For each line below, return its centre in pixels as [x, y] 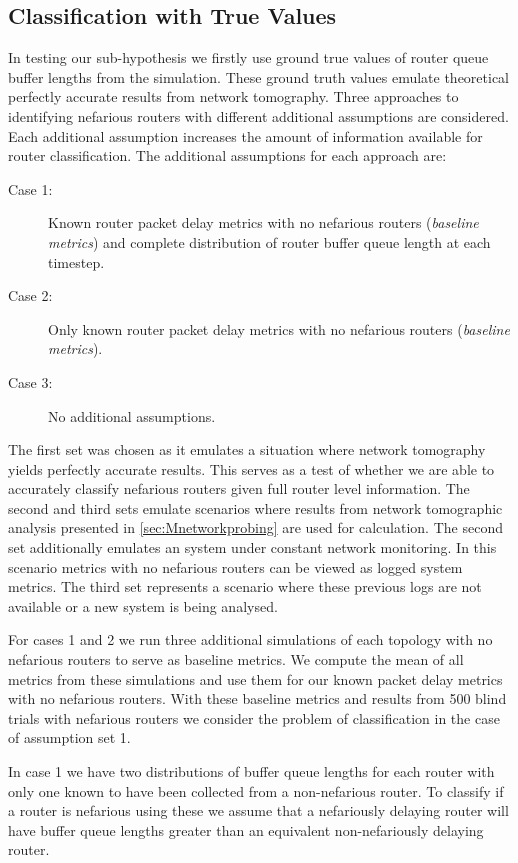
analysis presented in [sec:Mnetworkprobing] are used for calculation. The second [255, 527]
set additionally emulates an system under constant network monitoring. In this [252, 547]
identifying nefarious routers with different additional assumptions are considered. [258, 115]
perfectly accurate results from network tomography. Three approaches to [233, 96]
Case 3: [30, 381]
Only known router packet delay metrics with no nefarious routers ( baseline [279, 328]
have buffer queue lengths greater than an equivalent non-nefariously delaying [246, 829]
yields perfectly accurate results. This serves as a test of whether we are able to [251, 468]
